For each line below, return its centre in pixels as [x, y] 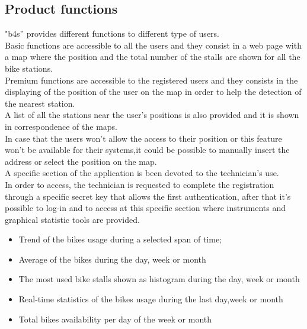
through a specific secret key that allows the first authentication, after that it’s [148, 196]
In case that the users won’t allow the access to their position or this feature [143, 138]
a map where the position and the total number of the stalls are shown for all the [153, 57]
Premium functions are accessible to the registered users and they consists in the [151, 80]
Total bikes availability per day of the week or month [115, 319]
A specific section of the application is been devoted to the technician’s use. [142, 173]
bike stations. [29, 68]
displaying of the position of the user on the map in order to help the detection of [153, 92]
